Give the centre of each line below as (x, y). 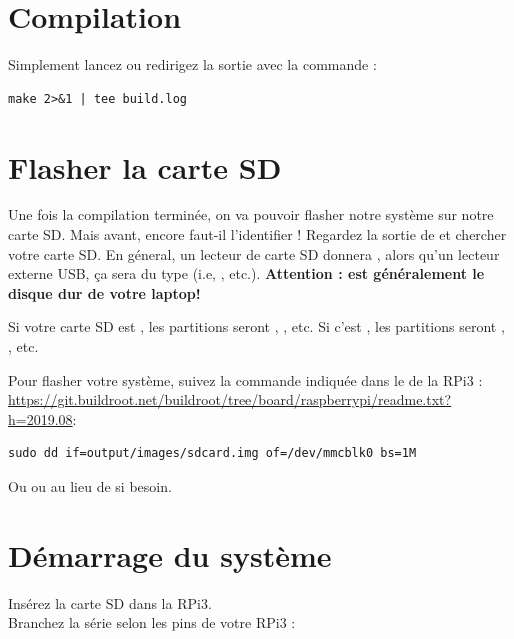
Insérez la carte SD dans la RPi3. (110, 602)
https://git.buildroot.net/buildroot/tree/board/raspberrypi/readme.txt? (230, 399)
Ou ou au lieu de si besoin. (90, 485)
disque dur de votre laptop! (104, 292)
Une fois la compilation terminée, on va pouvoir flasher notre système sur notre (251, 214)
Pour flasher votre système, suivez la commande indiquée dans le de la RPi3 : (245, 379)
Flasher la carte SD (145, 166)
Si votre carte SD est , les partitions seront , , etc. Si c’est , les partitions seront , (256, 326)
